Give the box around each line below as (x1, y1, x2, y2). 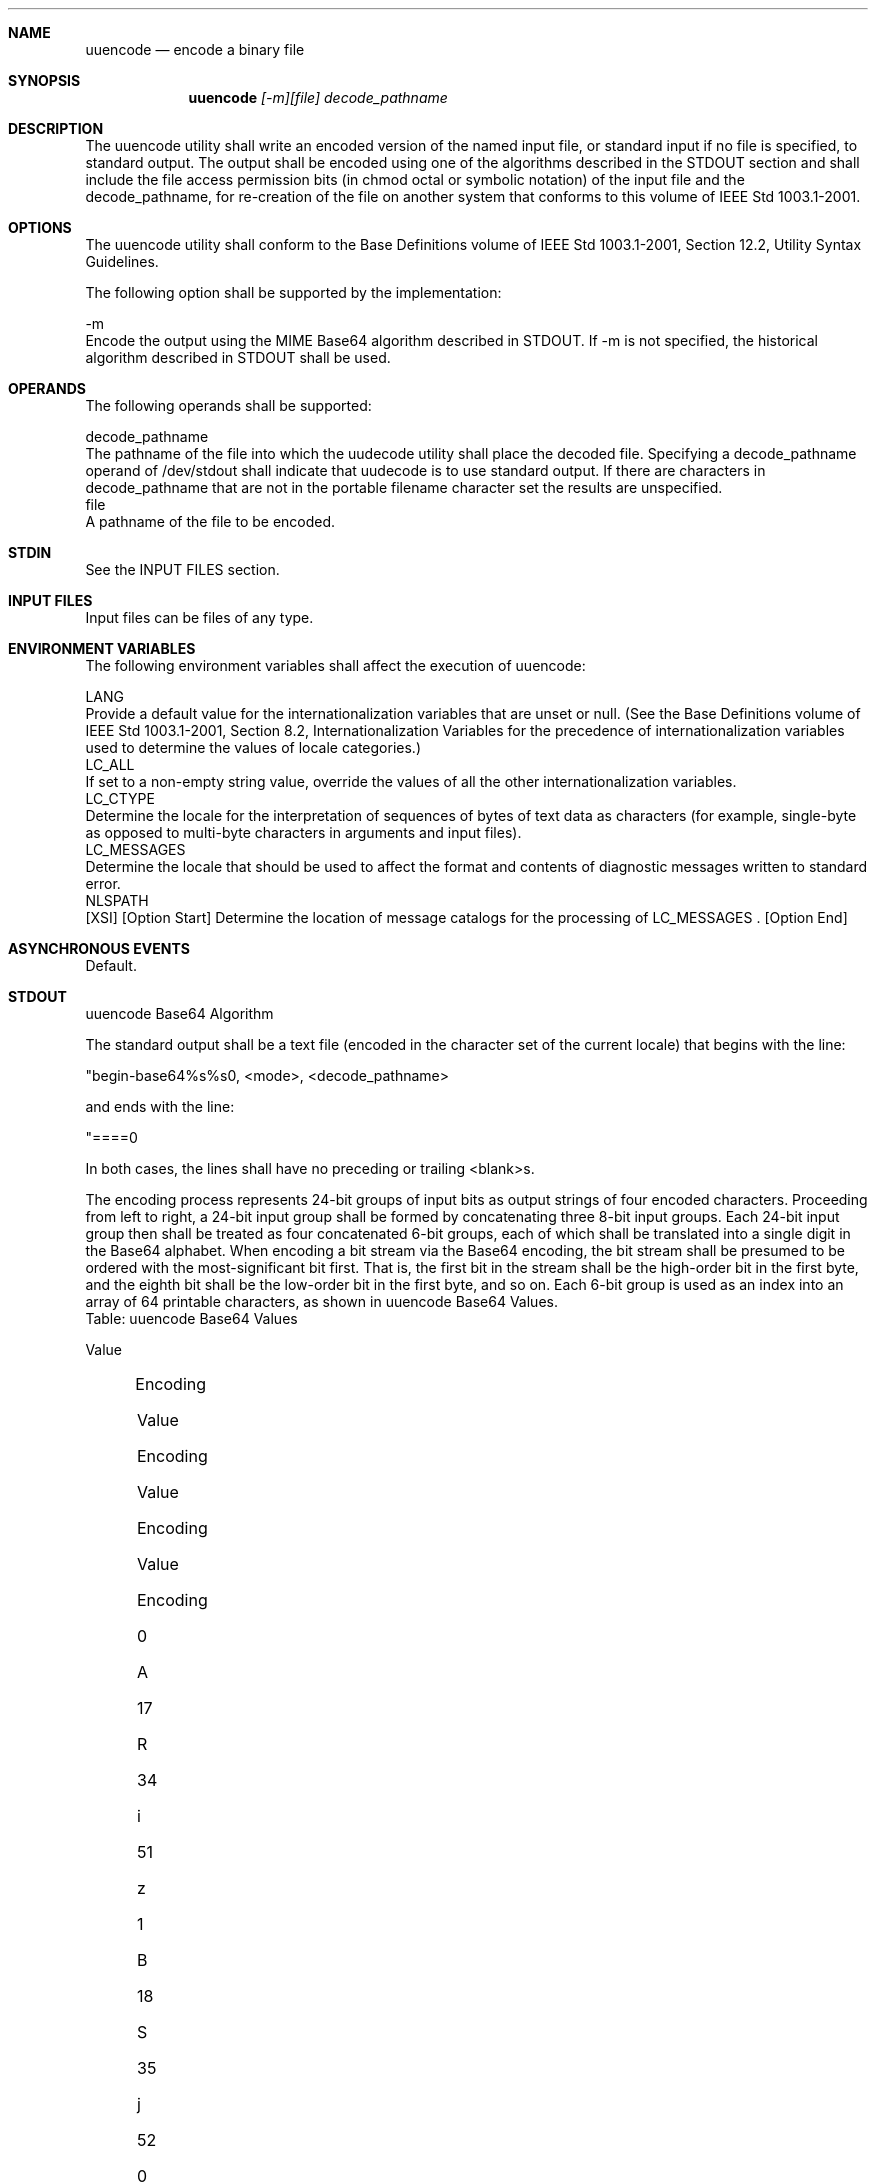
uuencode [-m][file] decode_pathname (188, 89, 448, 106)
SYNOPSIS (8, 72, 81, 89)
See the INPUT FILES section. (85, 561, 280, 578)
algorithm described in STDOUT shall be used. (85, 349, 391, 366)
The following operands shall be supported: (85, 397, 372, 414)
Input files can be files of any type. (85, 609, 314, 626)
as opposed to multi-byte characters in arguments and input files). (85, 824, 522, 841)
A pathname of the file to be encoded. (85, 513, 336, 530)
